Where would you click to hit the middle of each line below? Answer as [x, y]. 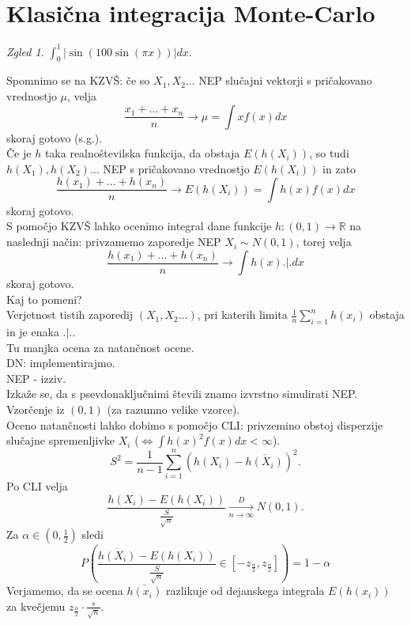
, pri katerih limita [242, 314]
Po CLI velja [37, 486]
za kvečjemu [36, 606]
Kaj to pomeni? [44, 299]
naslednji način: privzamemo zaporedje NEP [114, 242]
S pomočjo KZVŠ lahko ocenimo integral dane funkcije [139, 226]
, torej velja [324, 242]
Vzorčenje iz [36, 409]
